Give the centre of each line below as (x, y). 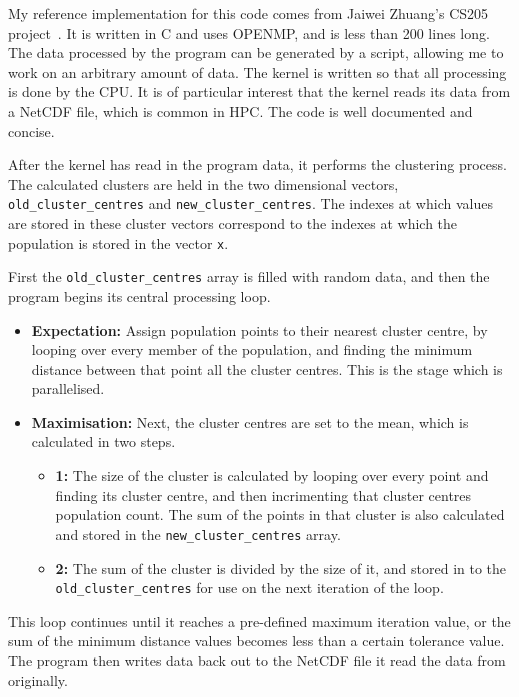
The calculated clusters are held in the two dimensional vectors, (203, 183)
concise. (31, 130)
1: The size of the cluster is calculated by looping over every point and (272, 475)
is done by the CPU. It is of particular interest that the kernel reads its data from (259, 91)
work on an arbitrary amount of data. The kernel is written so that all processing (257, 71)
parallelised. (68, 388)
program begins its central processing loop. (139, 295)
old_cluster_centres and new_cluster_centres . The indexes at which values (250, 203)
